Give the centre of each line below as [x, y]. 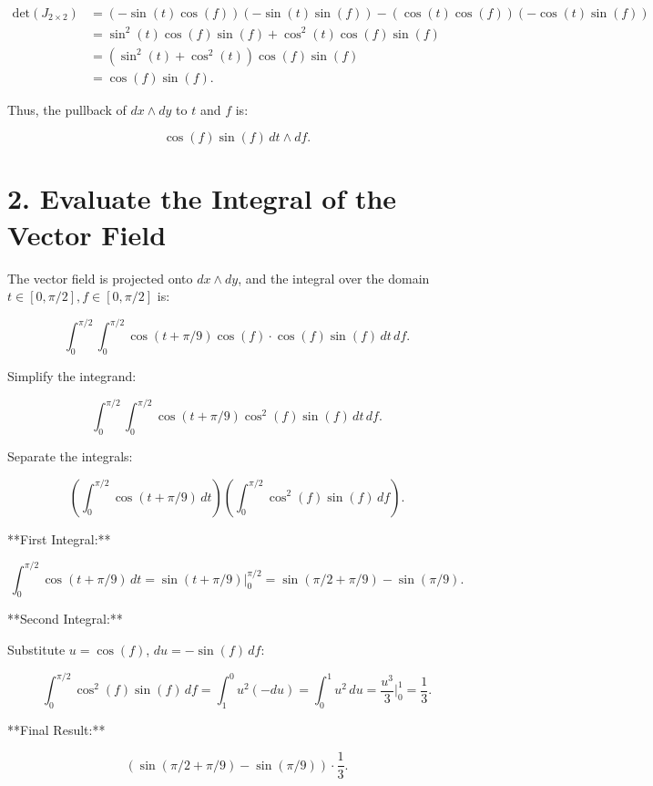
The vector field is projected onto [100, 278]
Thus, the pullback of [67, 109]
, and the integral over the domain [334, 278]
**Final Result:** [56, 729]
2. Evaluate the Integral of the [202, 198]
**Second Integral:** [65, 619]
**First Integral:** [59, 538]
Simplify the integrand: [72, 376]
